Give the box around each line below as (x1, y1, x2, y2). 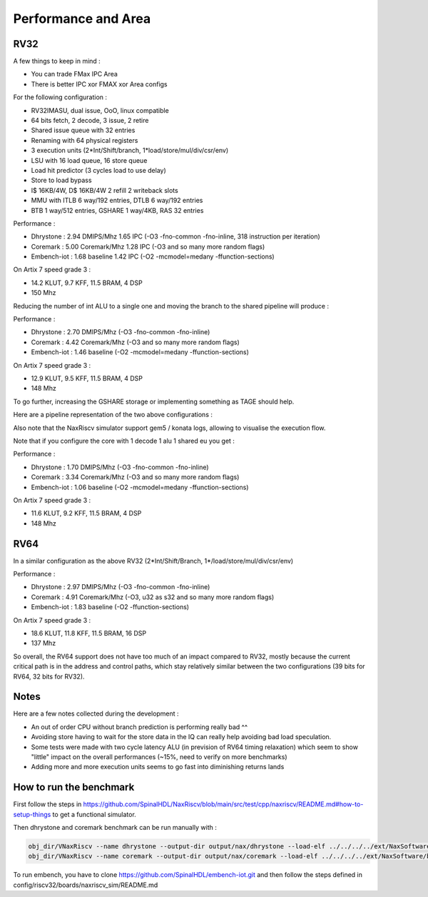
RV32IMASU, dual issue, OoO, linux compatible (31, 106, 169, 114)
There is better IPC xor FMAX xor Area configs (31, 79, 168, 89)
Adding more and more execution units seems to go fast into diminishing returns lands (31, 763, 285, 771)
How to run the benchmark (13, 781, 135, 793)
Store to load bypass (31, 176, 92, 185)
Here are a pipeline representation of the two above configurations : (13, 411, 213, 419)
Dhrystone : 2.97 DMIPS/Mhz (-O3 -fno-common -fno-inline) (31, 583, 210, 591)
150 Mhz (31, 289, 56, 297)
